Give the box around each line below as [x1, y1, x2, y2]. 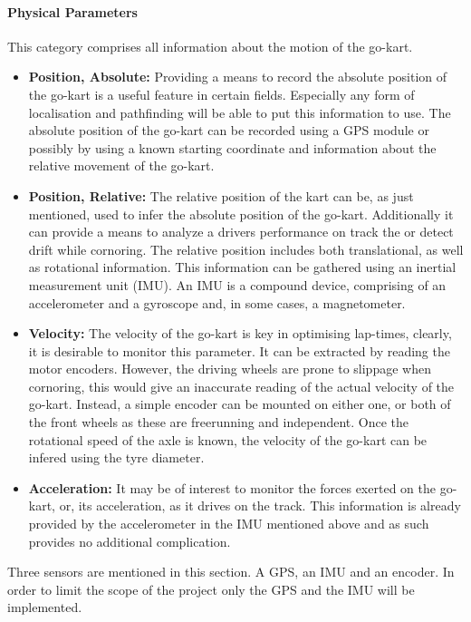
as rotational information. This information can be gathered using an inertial [28, 258, 457, 277]
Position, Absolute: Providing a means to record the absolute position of [28, 67, 447, 86]
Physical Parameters [7, 2, 138, 21]
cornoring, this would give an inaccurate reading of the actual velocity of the [28, 376, 455, 395]
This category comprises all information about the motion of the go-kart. [7, 36, 413, 55]
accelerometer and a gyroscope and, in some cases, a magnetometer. [28, 293, 406, 312]
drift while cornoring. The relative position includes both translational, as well [28, 239, 464, 258]
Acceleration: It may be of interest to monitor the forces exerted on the [28, 478, 436, 497]
